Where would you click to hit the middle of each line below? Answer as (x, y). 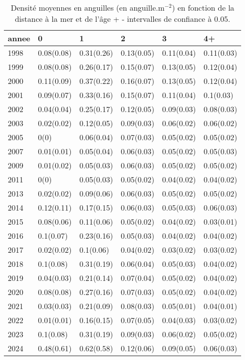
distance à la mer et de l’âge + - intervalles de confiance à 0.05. (122, 19)
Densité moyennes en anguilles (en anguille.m (88, 8)
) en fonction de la (203, 8)
